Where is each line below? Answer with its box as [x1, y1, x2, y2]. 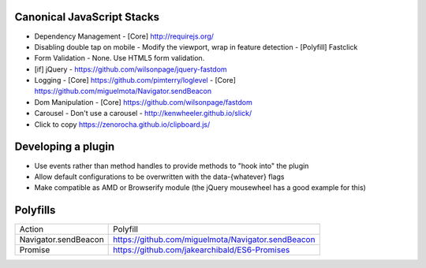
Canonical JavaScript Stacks [14, 10, 159, 24]
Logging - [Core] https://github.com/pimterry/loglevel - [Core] [34, 76, 237, 85]
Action [19, 224, 44, 235]
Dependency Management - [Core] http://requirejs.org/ [34, 32, 215, 41]
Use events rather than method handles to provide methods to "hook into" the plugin [34, 161, 309, 170]
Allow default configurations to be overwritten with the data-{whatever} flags [34, 172, 285, 181]
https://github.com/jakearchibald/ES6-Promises [113, 244, 290, 255]
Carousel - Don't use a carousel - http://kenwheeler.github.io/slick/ [34, 109, 252, 118]
